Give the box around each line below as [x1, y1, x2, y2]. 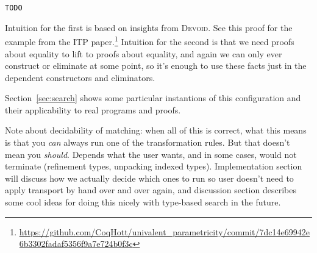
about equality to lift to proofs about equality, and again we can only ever [5, 47, 282, 60]
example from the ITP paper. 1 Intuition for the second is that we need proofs [5, 34, 294, 48]
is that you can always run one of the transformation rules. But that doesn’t [5, 136, 290, 149]
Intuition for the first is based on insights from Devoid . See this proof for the [5, 21, 293, 34]
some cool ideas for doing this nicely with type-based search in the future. [5, 196, 281, 208]
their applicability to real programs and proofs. [5, 103, 181, 116]
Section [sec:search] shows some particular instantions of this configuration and [5, 91, 301, 104]
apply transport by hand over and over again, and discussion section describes [5, 184, 296, 196]
